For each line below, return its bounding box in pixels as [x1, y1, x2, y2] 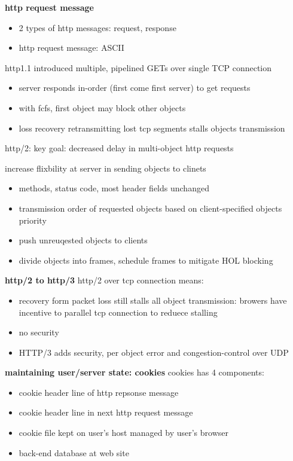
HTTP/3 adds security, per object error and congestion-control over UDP [19, 346, 289, 358]
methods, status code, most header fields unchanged [19, 182, 209, 194]
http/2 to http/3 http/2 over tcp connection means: [5, 274, 204, 286]
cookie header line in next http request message [19, 406, 193, 419]
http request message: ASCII [19, 41, 124, 54]
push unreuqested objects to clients [19, 234, 148, 246]
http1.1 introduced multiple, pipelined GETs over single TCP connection [5, 61, 272, 74]
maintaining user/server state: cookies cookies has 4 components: [5, 366, 264, 378]
